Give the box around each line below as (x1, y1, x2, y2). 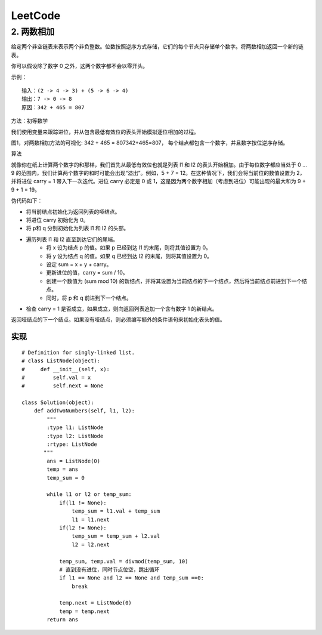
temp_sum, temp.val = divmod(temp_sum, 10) (59, 558, 188, 565)
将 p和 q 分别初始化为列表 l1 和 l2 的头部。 (26, 224, 129, 232)
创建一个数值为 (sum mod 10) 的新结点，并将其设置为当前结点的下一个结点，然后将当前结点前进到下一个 (46, 278, 302, 285)
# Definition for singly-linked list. (21, 349, 135, 356)
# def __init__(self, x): (21, 366, 110, 372)
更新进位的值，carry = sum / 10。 (46, 269, 128, 276)
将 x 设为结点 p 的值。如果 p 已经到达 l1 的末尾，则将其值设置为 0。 (46, 244, 212, 251)
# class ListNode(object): (21, 357, 101, 364)
